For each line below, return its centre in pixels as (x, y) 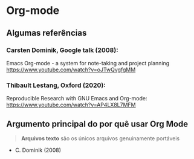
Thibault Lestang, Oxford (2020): (56, 85)
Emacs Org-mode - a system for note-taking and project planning (88, 63)
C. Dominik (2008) (38, 150)
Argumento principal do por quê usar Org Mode (97, 124)
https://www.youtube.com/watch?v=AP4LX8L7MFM (71, 105)
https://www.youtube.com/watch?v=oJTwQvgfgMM (71, 70)
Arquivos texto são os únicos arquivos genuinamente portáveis (100, 138)
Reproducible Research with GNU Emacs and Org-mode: (77, 99)
